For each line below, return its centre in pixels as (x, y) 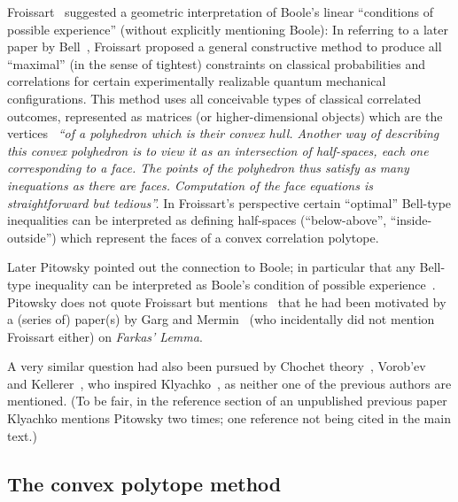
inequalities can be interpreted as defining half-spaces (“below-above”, (197, 220)
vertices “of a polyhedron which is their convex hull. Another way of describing (223, 133)
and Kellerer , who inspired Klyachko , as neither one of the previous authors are (229, 383)
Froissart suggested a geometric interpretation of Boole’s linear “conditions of (220, 12)
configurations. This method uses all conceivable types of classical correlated (214, 98)
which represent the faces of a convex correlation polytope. (220, 237)
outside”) (32, 237)
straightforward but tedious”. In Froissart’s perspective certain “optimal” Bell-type (229, 202)
